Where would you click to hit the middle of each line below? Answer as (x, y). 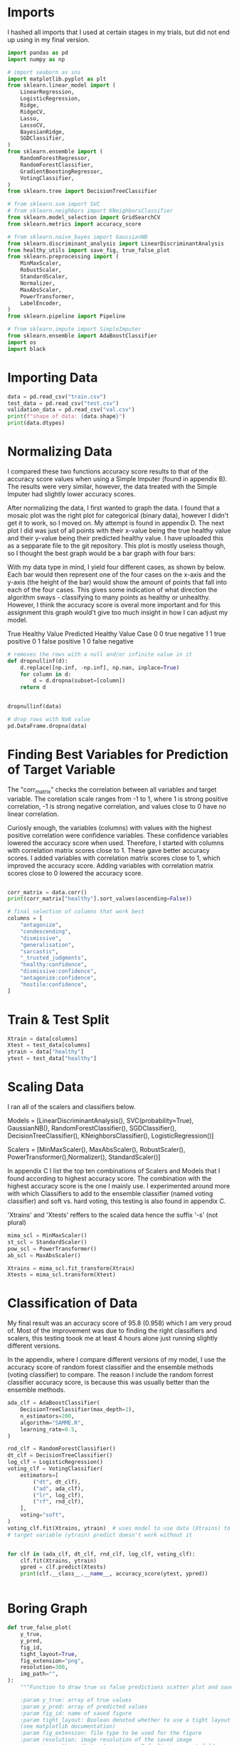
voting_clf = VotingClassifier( (55, 1469)
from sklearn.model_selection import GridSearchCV (84, 218)
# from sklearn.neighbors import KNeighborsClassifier (90, 211)
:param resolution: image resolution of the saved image (106, 1740)
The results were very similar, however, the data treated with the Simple (112, 486)
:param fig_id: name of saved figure (76, 1713)
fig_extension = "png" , (52, 1661)
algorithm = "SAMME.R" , (52, 1422)
